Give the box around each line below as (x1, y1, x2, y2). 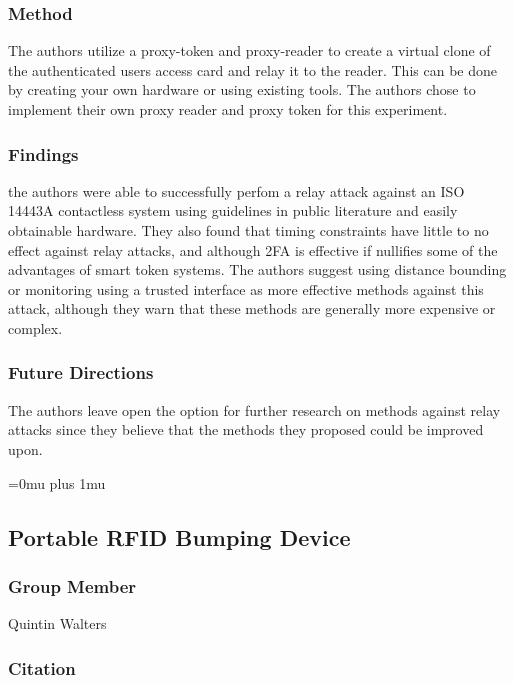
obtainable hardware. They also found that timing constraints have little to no (8, 220, 489, 240)
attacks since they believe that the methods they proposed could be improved (8, 419, 484, 440)
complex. (8, 317, 63, 338)
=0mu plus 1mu (8, 472, 106, 493)
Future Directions (8, 360, 154, 385)
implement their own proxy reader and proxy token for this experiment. (8, 99, 448, 119)
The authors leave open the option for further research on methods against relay (8, 399, 501, 420)
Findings (8, 141, 79, 166)
